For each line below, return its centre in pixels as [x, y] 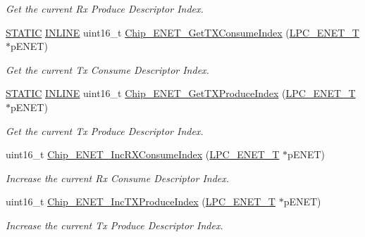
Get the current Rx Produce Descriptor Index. [105, 8]
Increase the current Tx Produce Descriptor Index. [115, 225]
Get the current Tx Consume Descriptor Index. [107, 69]
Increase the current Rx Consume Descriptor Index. [118, 178]
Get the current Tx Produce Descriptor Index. [105, 130]
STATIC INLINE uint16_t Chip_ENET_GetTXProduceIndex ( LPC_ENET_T [181, 93]
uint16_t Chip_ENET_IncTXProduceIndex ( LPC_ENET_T [141, 201]
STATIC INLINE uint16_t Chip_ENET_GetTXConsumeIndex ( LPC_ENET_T [182, 32]
